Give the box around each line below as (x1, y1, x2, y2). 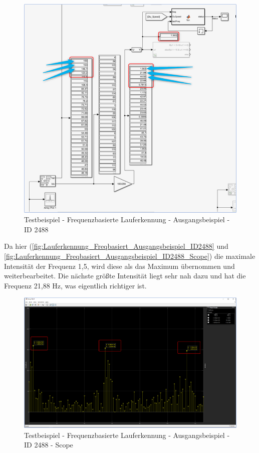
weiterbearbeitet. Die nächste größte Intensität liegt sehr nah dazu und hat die (4, 270, 246, 281)
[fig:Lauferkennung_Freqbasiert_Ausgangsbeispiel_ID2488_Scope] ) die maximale (4, 250, 255, 261)
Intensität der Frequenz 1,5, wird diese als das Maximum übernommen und (4, 260, 235, 271)
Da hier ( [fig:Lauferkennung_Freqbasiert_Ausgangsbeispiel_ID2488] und (4, 241, 228, 251)
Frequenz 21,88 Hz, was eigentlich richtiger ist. (4, 280, 147, 290)
